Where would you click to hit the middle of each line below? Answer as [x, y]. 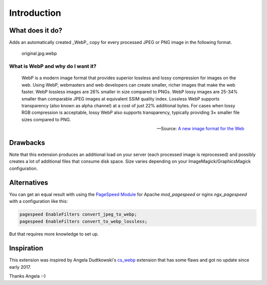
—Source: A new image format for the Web [200, 129]
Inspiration [26, 248]
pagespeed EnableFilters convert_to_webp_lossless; [84, 221]
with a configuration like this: [39, 201]
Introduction [35, 13]
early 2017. [20, 267]
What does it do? [36, 30]
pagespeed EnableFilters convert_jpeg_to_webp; [78, 214]
